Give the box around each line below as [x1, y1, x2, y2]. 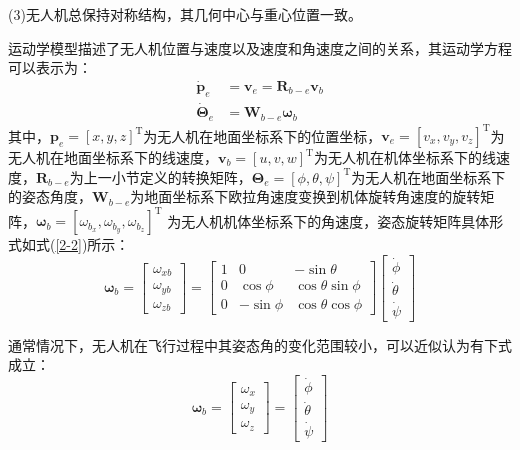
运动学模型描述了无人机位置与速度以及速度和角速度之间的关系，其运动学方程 [8, 37, 512, 58]
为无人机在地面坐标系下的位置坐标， [143, 125, 382, 146]
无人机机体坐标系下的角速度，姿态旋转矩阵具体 [181, 210, 490, 231]
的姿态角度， [8, 186, 92, 207]
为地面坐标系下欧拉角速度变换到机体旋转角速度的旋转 [130, 186, 481, 207]
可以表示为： [8, 57, 92, 78]
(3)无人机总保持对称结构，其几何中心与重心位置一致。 [8, 4, 362, 24]
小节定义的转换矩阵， [111, 166, 252, 187]
